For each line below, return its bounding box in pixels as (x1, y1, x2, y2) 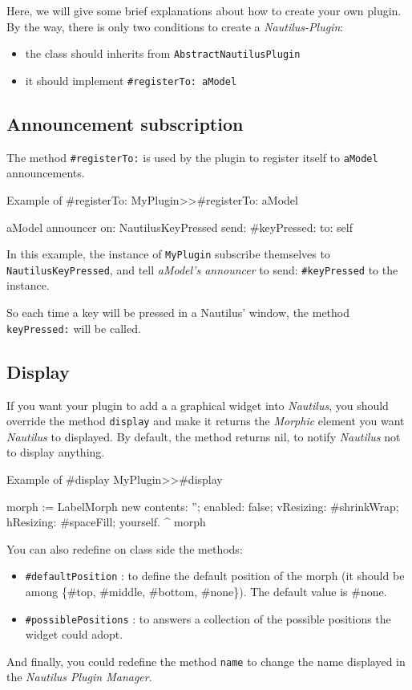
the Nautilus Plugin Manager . (6, 668, 152, 685)
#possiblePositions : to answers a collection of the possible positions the (25, 610, 391, 627)
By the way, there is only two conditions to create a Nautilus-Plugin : (6, 18, 344, 34)
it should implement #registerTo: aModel (25, 71, 237, 88)
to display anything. (6, 444, 105, 461)
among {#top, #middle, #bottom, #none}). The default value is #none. (25, 582, 387, 599)
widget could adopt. (25, 626, 123, 643)
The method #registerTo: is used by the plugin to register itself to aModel (6, 148, 378, 165)
